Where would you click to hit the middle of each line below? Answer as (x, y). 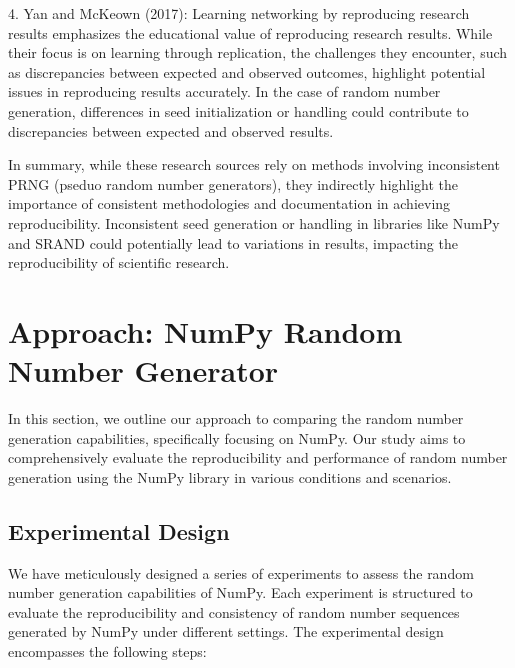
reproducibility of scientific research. (119, 262)
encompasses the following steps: (107, 650)
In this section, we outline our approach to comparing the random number (236, 418)
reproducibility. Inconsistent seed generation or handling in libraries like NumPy (254, 222)
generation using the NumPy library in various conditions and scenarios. (230, 476)
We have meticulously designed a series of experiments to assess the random (241, 572)
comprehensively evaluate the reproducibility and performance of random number (258, 457)
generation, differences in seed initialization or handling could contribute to (238, 110)
